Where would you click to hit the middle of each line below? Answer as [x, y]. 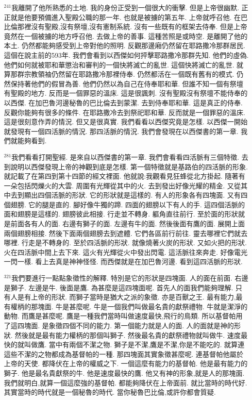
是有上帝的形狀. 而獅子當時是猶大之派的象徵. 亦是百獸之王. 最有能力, [126, 297]
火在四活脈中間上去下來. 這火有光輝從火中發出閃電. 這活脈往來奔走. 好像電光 [126, 252]
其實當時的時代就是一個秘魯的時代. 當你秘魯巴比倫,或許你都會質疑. [110, 392]
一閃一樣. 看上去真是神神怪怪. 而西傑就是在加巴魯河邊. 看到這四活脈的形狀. [123, 261]
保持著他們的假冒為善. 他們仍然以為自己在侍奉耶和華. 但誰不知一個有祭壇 [127, 83]
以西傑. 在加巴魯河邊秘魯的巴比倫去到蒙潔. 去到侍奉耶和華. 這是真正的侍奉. [123, 102]
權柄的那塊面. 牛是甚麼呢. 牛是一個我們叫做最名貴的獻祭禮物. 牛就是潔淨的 [129, 306]
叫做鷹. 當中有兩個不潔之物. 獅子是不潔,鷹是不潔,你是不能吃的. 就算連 [134, 344]
